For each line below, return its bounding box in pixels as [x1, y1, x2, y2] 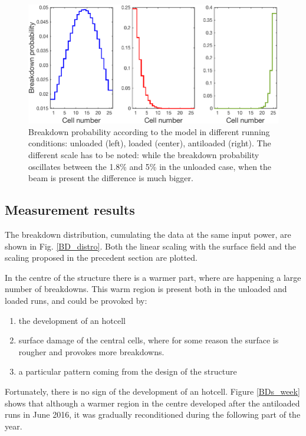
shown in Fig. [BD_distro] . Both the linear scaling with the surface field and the [5, 240, 296, 252]
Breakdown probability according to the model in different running [28, 125, 270, 137]
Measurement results [5, 201, 135, 219]
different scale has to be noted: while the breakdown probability [28, 149, 259, 161]
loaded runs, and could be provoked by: [5, 294, 147, 306]
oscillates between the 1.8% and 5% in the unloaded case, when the [28, 160, 272, 172]
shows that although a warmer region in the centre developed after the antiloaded [5, 396, 300, 409]
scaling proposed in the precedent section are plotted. [5, 251, 198, 264]
